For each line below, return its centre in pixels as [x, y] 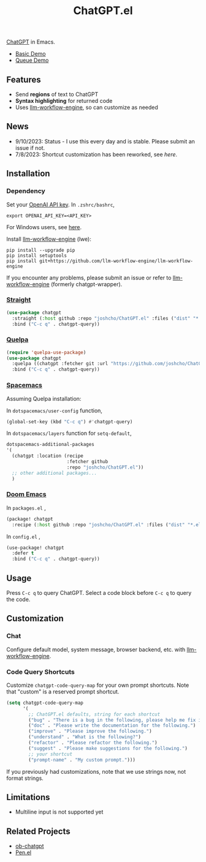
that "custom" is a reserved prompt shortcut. [63, 691]
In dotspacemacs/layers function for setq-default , [69, 433]
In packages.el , [26, 508]
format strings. [25, 778]
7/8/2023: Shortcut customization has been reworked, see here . [96, 154]
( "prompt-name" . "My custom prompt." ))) [82, 760]
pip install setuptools [37, 255]
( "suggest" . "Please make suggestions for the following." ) [108, 748]
